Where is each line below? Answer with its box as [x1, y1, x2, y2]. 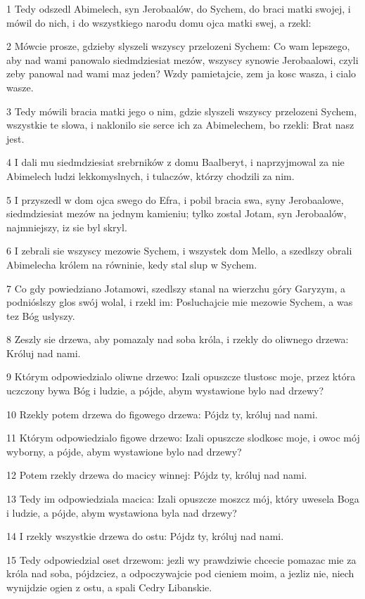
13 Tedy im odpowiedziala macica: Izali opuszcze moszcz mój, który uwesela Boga [6, 491, 359, 506]
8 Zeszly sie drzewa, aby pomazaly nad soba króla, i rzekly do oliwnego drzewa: [6, 332, 349, 347]
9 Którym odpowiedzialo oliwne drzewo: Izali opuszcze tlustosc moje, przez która [6, 369, 356, 384]
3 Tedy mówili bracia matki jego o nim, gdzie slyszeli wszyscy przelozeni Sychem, [6, 103, 357, 118]
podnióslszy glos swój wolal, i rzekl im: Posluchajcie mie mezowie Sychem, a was [6, 295, 353, 309]
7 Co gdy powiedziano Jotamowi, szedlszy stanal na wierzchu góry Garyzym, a [6, 281, 346, 295]
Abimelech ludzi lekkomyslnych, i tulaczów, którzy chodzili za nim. [6, 168, 295, 183]
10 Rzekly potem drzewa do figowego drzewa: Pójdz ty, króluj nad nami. [6, 406, 318, 421]
